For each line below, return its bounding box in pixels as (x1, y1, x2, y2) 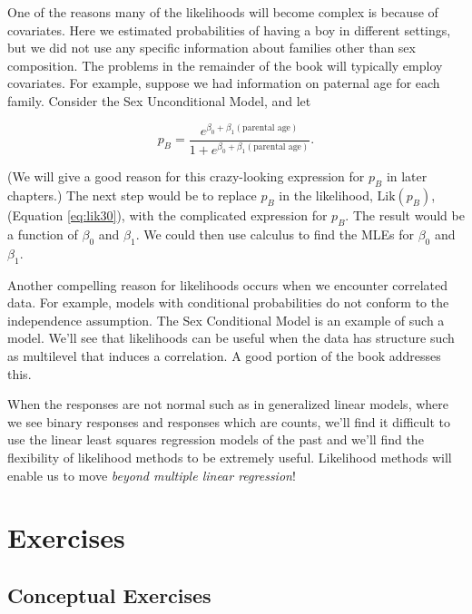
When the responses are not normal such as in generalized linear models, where (7, 395, 448, 414)
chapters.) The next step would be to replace (7, 186, 257, 205)
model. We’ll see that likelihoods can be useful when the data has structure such (7, 328, 455, 347)
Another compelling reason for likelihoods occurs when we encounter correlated (7, 275, 448, 294)
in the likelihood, (279, 186, 373, 205)
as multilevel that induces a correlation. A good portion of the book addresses (7, 346, 441, 365)
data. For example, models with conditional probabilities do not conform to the (7, 293, 449, 312)
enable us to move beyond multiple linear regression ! (7, 465, 296, 484)
